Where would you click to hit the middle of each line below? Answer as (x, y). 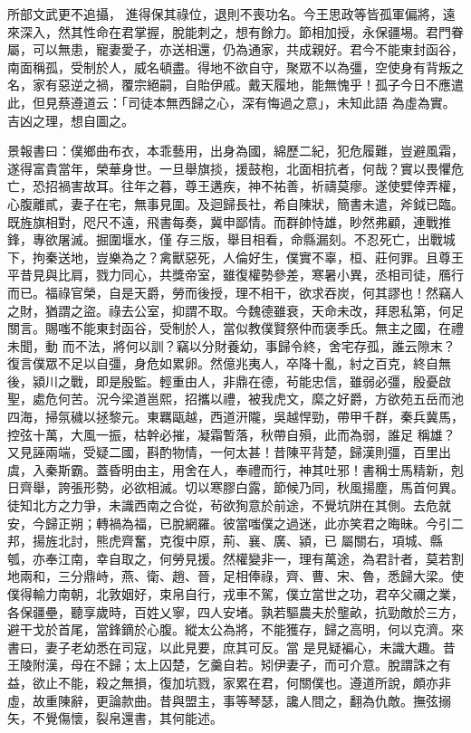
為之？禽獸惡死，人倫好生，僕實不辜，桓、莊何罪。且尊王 (292, 257)
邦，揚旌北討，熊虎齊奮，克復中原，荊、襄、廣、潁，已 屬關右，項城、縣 (225, 541)
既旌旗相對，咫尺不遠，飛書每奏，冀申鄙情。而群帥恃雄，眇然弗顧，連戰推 (229, 221)
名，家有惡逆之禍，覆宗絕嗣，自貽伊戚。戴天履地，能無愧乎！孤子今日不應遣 (235, 85)
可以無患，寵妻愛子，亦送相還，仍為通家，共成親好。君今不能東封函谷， (248, 49)
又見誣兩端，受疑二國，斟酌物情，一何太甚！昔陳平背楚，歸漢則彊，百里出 (229, 452)
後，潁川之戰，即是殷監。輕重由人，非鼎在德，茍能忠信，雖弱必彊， (210, 381)
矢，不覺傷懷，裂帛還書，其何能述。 (115, 718)
